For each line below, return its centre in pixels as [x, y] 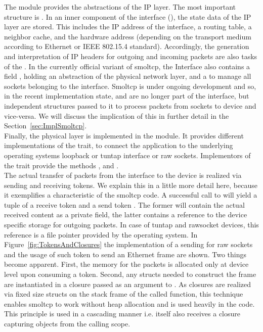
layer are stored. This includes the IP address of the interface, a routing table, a [128, 27]
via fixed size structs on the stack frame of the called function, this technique [124, 294]
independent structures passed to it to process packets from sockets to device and [130, 105]
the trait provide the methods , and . [61, 165]
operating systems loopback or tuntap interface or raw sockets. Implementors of [127, 155]
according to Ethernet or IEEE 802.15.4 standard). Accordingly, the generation [127, 46]
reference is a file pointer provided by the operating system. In [101, 234]
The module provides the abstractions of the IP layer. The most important [120, 7]
